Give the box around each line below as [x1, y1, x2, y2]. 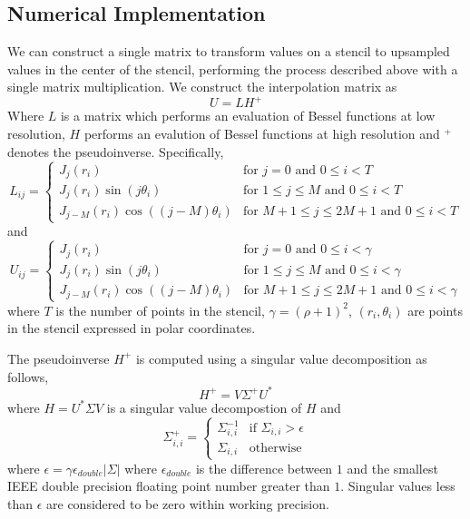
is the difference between [195, 458, 333, 477]
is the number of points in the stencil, [55, 300, 265, 319]
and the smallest [347, 458, 438, 477]
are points [407, 300, 463, 319]
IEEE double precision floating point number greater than [7, 476, 330, 495]
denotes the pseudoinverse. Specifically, [7, 142, 224, 161]
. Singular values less [340, 476, 455, 495]
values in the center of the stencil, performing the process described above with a [7, 59, 458, 78]
